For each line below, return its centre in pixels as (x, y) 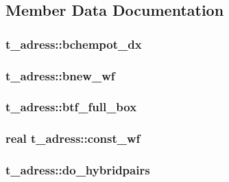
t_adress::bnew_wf (60, 75)
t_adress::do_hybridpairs (78, 170)
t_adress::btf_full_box (71, 107)
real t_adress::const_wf (73, 138)
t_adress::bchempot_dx (74, 44)
